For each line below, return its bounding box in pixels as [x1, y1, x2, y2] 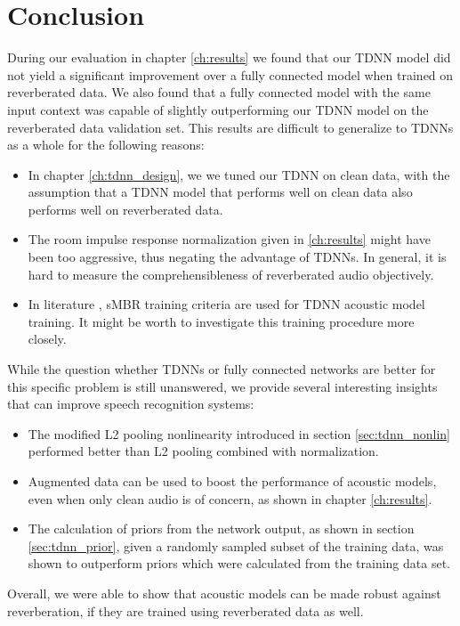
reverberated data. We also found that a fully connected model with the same [7, 83, 431, 102]
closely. [28, 329, 67, 348]
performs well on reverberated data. [28, 199, 223, 218]
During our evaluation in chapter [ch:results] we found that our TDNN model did [7, 48, 451, 67]
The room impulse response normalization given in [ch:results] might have [28, 230, 431, 248]
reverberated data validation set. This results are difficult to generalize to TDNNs [7, 118, 454, 136]
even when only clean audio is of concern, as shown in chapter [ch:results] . [28, 489, 432, 508]
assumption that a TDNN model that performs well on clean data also [28, 183, 413, 201]
